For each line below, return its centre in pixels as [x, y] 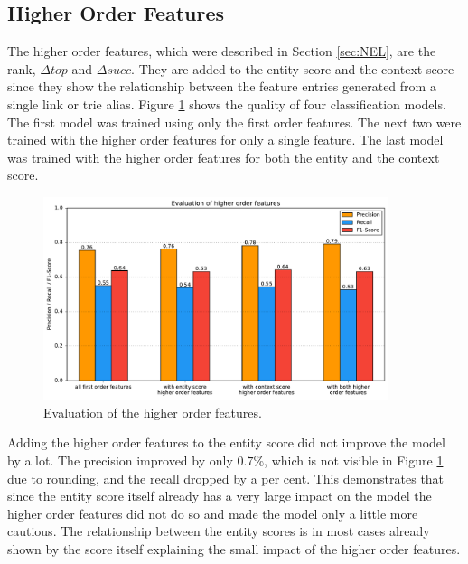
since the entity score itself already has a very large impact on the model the [220, 496]
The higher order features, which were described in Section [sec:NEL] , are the [222, 51]
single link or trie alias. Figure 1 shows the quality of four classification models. [227, 103]
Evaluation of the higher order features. [153, 412]
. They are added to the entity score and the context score [293, 68]
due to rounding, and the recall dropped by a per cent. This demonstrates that [226, 478]
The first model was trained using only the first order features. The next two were [234, 122]
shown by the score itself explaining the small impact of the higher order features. [234, 549]
